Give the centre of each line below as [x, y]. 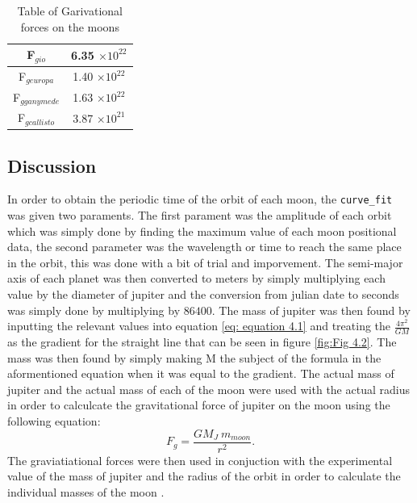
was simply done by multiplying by [94, 310]
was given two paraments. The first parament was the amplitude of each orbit [200, 215]
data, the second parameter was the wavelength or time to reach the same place [204, 247]
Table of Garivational [70, 10]
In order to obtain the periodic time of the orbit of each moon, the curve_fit [200, 199]
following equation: [54, 421]
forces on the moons [70, 26]
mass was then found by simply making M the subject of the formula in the [194, 357]
